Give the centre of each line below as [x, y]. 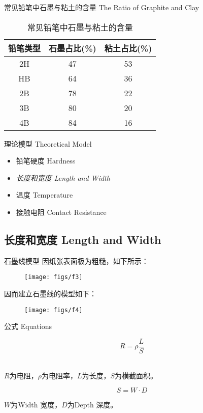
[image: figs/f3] [54, 277]
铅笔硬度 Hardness [46, 161]
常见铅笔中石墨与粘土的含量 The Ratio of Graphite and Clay [102, 7]
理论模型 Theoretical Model [48, 143]
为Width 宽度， [36, 405]
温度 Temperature [44, 195]
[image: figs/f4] [54, 310]
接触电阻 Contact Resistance [61, 212]
